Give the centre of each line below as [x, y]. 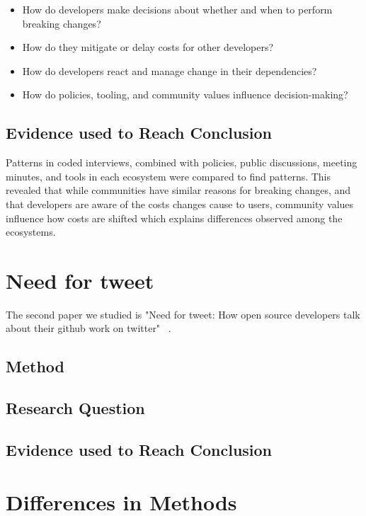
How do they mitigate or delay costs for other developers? [148, 47]
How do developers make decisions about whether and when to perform [177, 9]
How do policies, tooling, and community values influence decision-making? [185, 94]
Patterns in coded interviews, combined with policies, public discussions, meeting [182, 162]
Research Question [75, 408]
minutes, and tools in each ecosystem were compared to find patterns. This [168, 176]
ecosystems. [31, 232]
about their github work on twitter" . [88, 328]
